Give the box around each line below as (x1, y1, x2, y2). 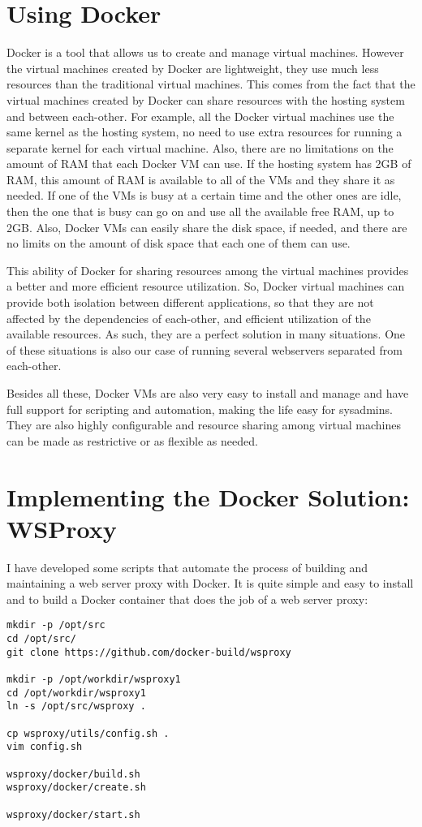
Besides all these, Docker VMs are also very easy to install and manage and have (6, 385, 409, 401)
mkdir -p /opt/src (6, 619, 105, 631)
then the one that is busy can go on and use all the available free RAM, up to (6, 203, 394, 220)
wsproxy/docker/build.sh (6, 768, 140, 780)
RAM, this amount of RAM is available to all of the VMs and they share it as (6, 170, 395, 187)
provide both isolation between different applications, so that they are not (6, 294, 374, 311)
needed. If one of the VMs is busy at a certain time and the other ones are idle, (6, 187, 402, 204)
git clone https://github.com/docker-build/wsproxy (6, 646, 291, 658)
